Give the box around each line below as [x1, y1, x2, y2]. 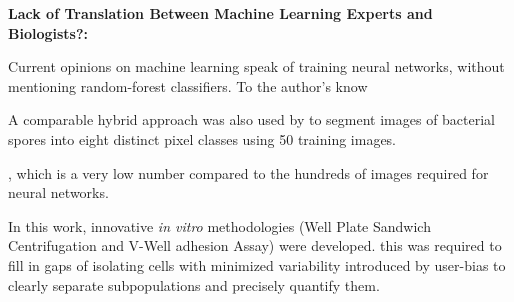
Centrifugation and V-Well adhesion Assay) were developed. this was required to [8, 235, 502, 256]
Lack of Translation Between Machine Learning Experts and [8, 3, 433, 23]
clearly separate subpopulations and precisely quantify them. [8, 274, 380, 295]
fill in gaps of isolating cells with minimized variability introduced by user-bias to [8, 254, 506, 275]
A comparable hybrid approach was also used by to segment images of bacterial [8, 109, 496, 130]
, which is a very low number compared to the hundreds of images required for [8, 162, 489, 183]
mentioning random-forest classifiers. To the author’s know [8, 75, 368, 96]
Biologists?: [8, 22, 89, 43]
